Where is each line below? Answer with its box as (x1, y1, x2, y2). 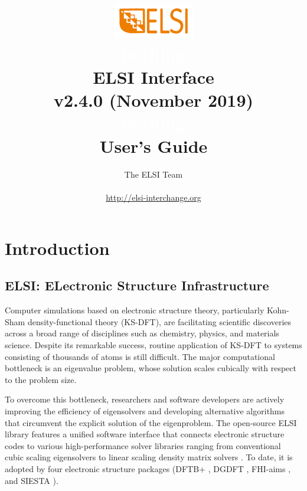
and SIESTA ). (5, 474, 58, 486)
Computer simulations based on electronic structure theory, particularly (5, 304, 264, 316)
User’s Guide (99, 134, 208, 158)
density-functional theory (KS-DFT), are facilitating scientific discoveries (27, 315, 292, 328)
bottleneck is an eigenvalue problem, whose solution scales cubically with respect (5, 362, 297, 374)
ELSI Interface (93, 64, 214, 89)
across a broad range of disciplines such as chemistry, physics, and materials (5, 327, 279, 339)
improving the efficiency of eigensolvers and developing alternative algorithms (5, 404, 285, 417)
